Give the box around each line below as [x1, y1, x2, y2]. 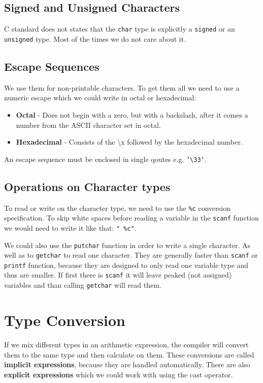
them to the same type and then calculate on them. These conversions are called [4, 349, 254, 360]
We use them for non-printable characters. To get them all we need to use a [4, 82, 240, 93]
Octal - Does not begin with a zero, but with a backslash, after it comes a [16, 109, 248, 120]
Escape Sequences [4, 58, 100, 74]
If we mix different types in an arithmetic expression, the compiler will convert [4, 339, 249, 349]
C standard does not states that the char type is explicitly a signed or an [4, 23, 235, 34]
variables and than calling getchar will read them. [4, 280, 161, 290]
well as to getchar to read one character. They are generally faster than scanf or [4, 250, 258, 260]
